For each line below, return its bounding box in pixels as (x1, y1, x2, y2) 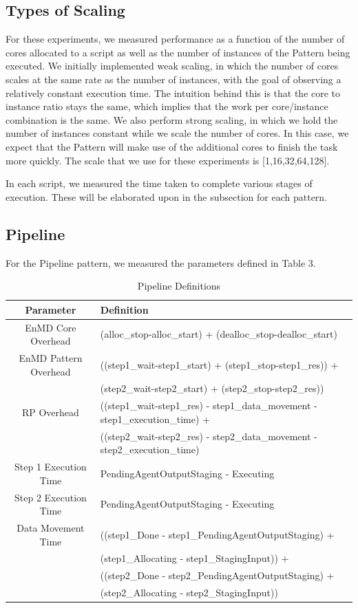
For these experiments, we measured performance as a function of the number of (6, 32, 345, 46)
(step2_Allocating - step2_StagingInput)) (100, 585, 278, 600)
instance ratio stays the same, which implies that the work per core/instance (6, 99, 328, 113)
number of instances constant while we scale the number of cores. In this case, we (6, 126, 349, 140)
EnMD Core (25, 320, 76, 334)
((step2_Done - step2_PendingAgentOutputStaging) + (100, 568, 335, 583)
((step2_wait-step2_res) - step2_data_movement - (100, 428, 317, 443)
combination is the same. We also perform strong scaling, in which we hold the (6, 112, 338, 127)
